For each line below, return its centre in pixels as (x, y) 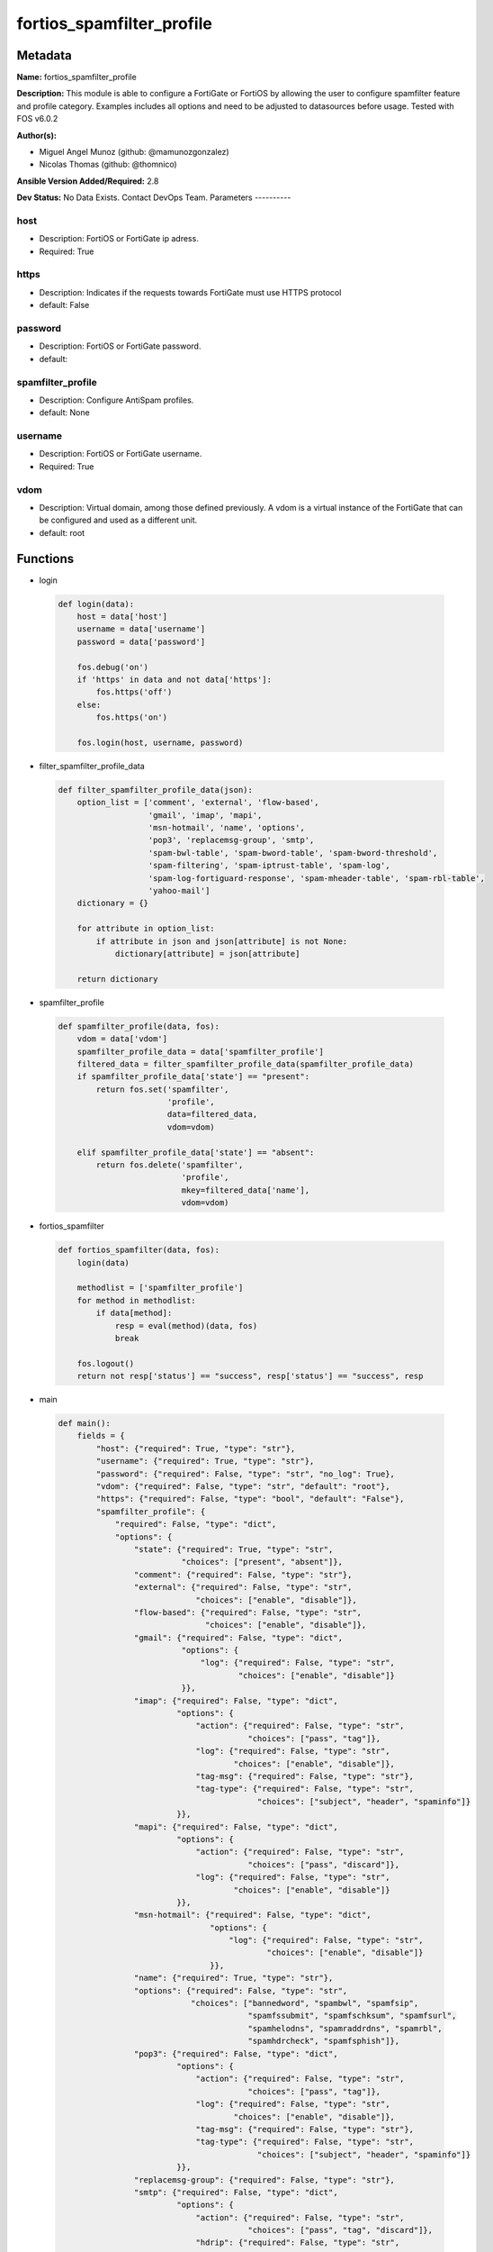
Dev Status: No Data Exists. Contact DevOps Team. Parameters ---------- (154, 197)
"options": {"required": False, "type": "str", (241, 1990)
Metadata (44, 55)
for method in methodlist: (137, 1300)
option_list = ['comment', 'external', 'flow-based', (198, 803)
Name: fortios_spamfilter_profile (76, 77)
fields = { (101, 1436)
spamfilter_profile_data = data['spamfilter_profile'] (200, 1051)
